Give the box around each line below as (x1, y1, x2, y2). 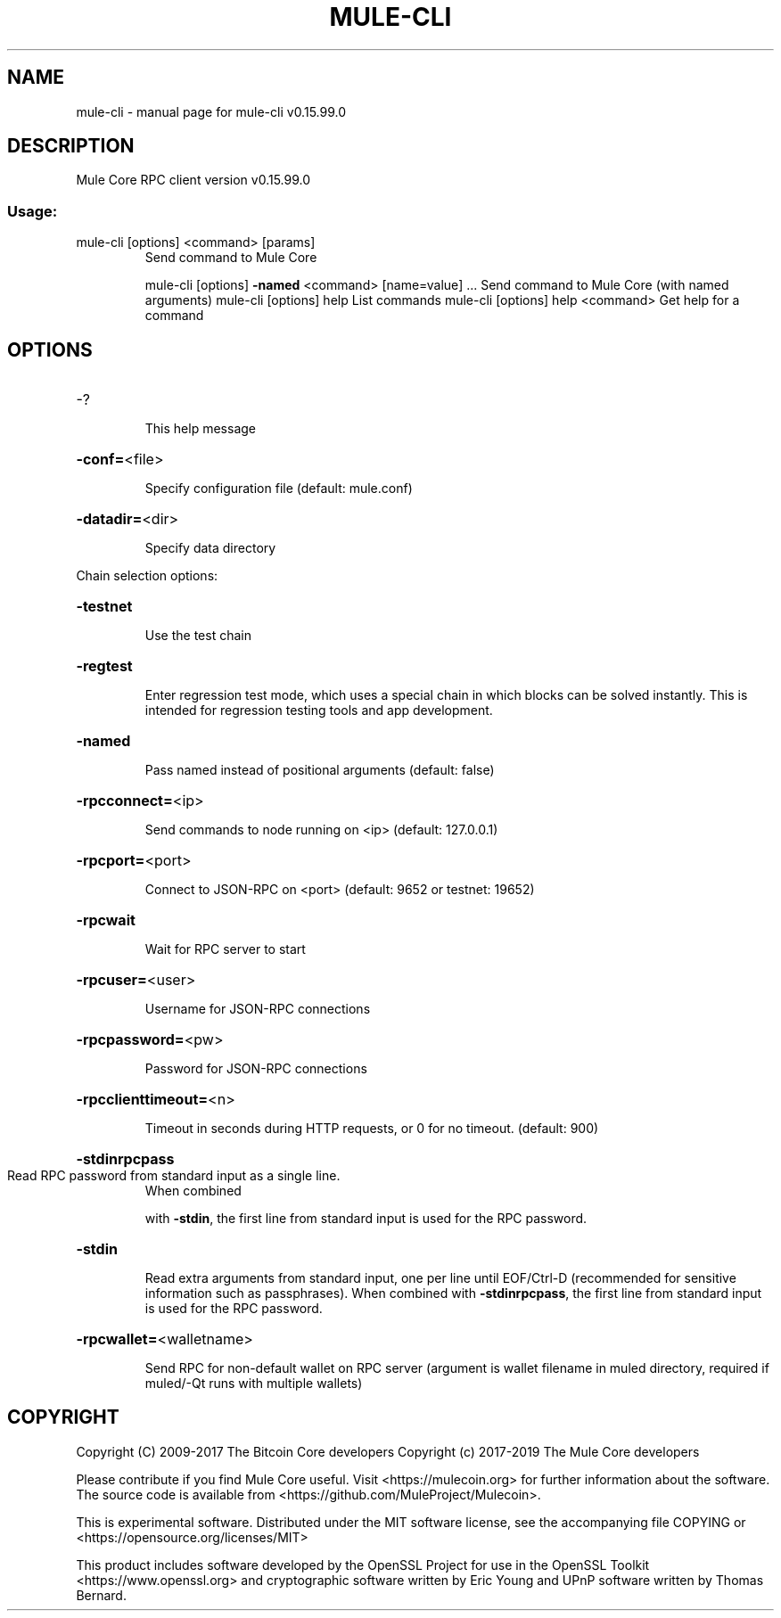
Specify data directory (144, 540, 276, 556)
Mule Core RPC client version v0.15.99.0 (76, 172, 311, 188)
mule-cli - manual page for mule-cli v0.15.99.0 (76, 103, 347, 119)
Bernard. (76, 1587, 127, 1603)
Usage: (7, 201, 58, 220)
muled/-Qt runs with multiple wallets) (144, 1376, 363, 1392)
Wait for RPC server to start (144, 941, 306, 957)
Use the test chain (144, 628, 251, 644)
